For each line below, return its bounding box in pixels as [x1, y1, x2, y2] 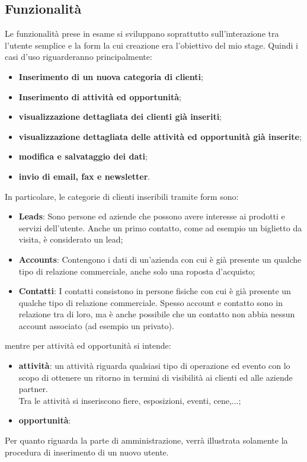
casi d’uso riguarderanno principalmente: [5, 50, 152, 63]
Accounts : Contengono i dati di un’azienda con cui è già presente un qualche [18, 253, 302, 265]
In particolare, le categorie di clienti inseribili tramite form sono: [5, 190, 239, 202]
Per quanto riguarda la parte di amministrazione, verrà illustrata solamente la [5, 434, 288, 447]
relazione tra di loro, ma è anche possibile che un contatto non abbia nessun [18, 308, 295, 320]
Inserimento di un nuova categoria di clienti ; [18, 70, 203, 82]
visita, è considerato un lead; [18, 233, 123, 246]
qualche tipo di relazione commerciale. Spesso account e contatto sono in [18, 296, 283, 308]
